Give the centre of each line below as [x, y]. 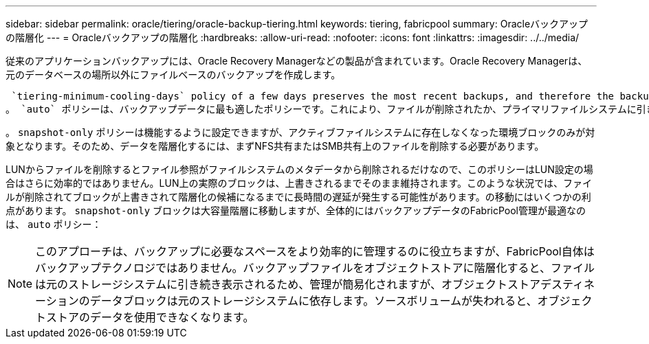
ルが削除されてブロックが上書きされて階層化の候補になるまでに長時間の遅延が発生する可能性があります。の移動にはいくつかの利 [298, 197]
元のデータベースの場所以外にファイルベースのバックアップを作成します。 [173, 74]
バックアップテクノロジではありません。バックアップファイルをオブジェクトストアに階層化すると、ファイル [315, 268]
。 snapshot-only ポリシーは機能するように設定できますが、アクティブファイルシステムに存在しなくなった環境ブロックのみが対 [300, 132]
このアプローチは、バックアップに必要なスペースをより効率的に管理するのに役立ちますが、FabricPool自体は [315, 251]
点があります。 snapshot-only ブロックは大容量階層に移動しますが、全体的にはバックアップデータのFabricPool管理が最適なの [296, 210]
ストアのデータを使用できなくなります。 [150, 317]
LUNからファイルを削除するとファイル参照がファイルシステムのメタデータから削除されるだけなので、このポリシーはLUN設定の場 [299, 169]
